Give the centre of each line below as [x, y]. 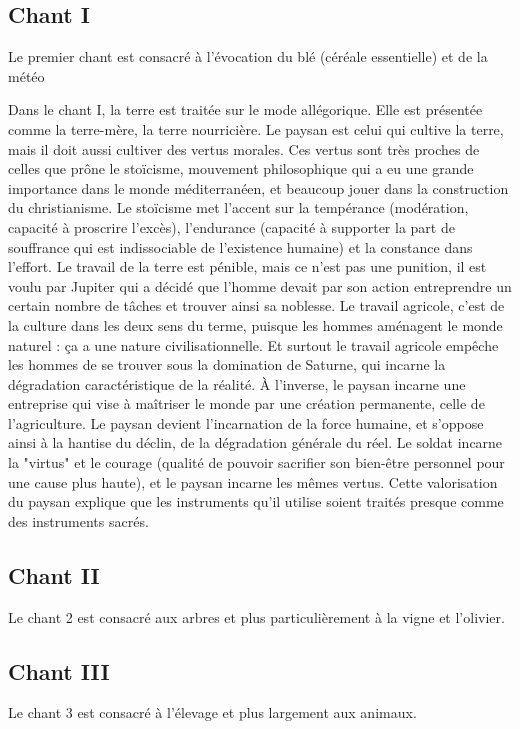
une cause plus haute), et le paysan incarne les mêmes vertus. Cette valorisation [253, 481]
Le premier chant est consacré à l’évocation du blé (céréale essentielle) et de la [248, 56]
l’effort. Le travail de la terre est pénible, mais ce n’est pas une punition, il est [247, 266]
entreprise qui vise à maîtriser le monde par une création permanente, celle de [246, 403]
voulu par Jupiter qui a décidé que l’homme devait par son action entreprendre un [260, 285]
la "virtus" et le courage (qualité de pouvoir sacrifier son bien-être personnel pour [256, 462]
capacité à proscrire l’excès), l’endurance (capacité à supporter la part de [231, 226]
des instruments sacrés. [78, 520]
